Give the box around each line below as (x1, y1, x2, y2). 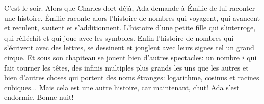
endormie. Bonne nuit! (4, 92, 74, 102)
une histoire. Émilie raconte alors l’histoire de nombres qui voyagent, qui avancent (4, 12, 260, 23)
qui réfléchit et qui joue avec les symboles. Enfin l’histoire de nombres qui (4, 32, 234, 43)
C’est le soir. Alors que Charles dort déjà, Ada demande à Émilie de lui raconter (4, 3, 255, 13)
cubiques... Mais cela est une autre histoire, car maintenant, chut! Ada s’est (4, 82, 240, 92)
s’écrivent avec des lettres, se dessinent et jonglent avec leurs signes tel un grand (4, 42, 254, 53)
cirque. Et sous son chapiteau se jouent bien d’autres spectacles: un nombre (4, 52, 240, 62)
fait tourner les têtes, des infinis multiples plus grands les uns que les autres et (4, 62, 249, 73)
